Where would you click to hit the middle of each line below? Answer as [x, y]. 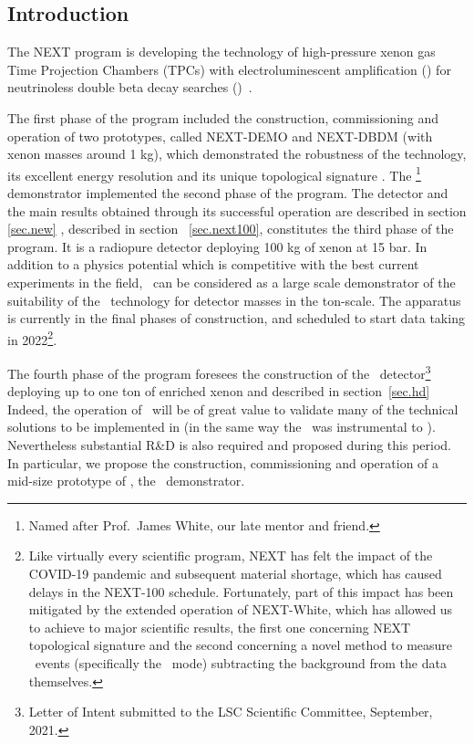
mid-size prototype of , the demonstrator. [126, 481]
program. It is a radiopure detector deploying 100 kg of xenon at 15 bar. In [217, 246]
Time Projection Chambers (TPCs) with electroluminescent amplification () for [229, 69]
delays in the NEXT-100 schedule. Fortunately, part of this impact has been [241, 591]
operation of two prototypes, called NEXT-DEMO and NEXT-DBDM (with [220, 136]
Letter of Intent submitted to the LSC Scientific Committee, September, [231, 712]
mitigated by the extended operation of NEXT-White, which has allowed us [241, 609]
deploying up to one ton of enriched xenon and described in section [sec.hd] [219, 391]
